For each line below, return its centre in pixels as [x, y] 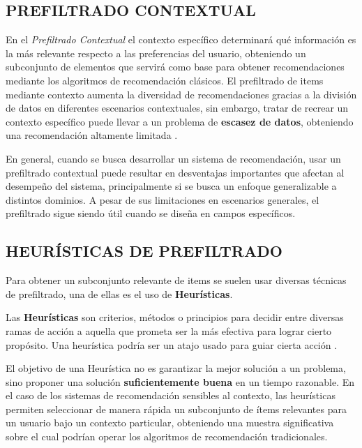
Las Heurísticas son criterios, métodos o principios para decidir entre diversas [175, 317]
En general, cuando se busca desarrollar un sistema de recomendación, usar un [173, 158]
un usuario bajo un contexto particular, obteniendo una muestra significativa [170, 423]
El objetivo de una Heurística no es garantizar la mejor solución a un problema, [176, 368]
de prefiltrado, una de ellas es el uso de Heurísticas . [119, 293]
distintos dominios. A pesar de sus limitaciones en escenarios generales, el [163, 199]
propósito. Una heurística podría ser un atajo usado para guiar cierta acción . [172, 344]
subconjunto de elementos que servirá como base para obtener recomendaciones [175, 67]
